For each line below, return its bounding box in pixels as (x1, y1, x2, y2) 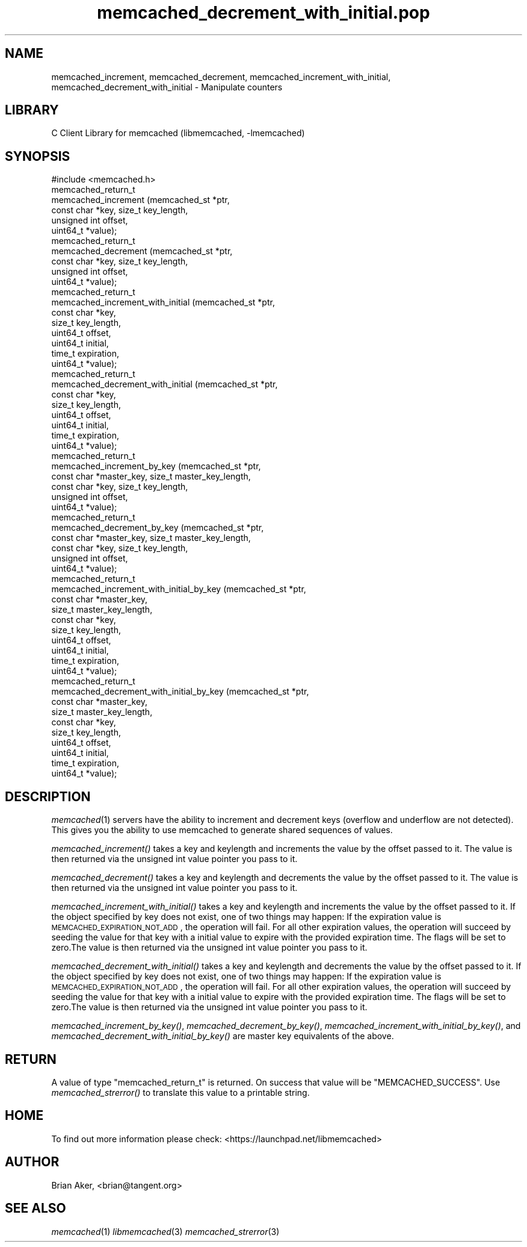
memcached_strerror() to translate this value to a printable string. (51, 1087, 310, 1098)
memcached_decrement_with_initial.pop (97, 2, 430, 23)
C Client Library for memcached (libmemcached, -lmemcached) (51, 128, 305, 139)
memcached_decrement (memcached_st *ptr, (51, 246, 233, 257)
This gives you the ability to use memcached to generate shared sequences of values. (51, 825, 393, 836)
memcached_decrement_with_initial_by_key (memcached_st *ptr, (51, 686, 309, 697)
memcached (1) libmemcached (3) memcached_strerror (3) (51, 1226, 280, 1237)
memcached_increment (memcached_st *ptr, (51, 195, 230, 205)
